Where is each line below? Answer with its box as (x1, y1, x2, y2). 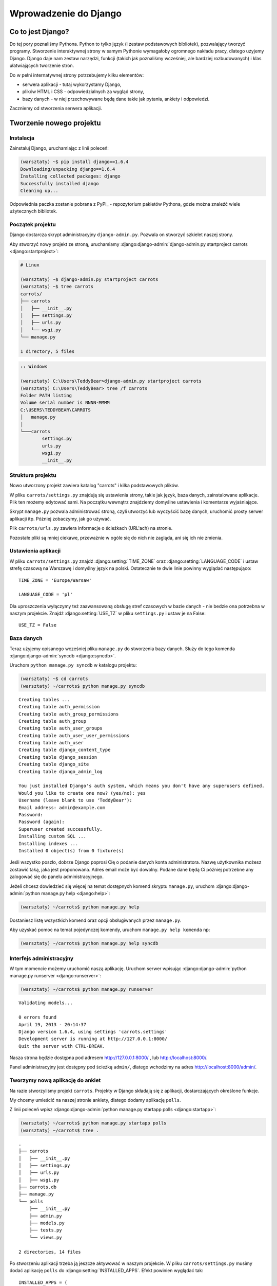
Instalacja (9, 134, 34, 141)
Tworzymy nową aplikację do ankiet (9, 1077, 101, 1084)
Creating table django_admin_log (18, 769, 103, 774)
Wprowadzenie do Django (9, 8, 122, 19)
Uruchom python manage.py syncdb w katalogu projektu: (9, 662, 137, 668)
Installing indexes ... (18, 841, 78, 846)
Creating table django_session (18, 754, 97, 760)
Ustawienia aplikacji (9, 547, 61, 555)
